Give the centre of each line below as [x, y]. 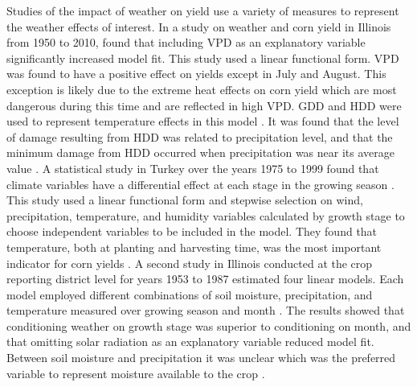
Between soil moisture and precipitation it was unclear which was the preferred [201, 358]
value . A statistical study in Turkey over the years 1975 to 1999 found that [193, 168]
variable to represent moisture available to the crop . [136, 373]
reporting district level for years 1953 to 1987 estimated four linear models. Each [205, 279]
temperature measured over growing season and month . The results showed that [206, 310]
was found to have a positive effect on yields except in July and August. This [196, 74]
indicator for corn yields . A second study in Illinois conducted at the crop [190, 263]
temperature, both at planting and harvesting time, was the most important [194, 247]
